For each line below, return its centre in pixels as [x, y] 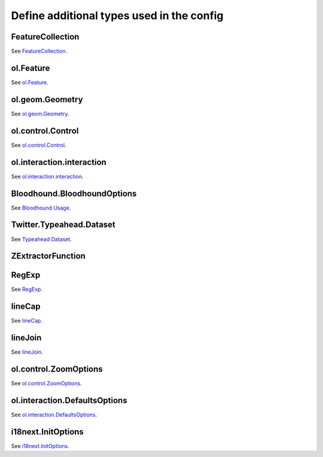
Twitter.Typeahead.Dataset [63, 225]
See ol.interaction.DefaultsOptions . [54, 415]
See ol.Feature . [30, 82]
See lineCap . [27, 321]
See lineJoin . [27, 352]
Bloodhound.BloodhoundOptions [74, 193]
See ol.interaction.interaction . [47, 176]
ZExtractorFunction [48, 256]
